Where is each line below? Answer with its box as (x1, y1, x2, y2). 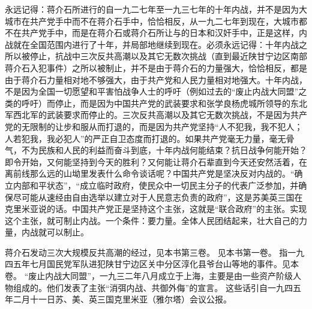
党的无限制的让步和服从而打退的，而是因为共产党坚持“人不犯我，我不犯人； (5, 120, 303, 132)
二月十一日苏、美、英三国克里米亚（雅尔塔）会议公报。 (13, 293, 232, 305)
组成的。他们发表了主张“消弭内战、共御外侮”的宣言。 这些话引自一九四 (13, 281, 293, 293)
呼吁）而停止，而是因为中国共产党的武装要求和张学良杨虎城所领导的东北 (21, 96, 307, 109)
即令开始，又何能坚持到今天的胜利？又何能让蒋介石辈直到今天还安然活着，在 (5, 155, 307, 168)
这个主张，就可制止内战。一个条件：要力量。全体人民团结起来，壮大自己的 (5, 214, 299, 226)
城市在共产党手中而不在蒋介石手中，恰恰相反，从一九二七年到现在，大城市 (5, 14, 299, 27)
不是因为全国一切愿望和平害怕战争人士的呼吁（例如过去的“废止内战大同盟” (5, 85, 299, 98)
